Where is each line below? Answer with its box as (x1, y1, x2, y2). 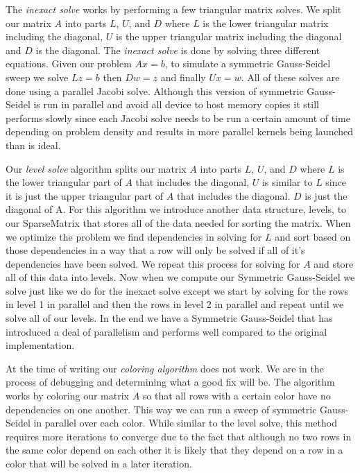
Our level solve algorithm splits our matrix (6, 161, 187, 175)
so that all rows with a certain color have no (142, 388, 331, 403)
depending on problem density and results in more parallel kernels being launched (6, 124, 354, 139)
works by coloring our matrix (6, 388, 129, 403)
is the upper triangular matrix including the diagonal (115, 29, 342, 44)
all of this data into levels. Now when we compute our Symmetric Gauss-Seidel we (6, 270, 355, 284)
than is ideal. (6, 137, 61, 152)
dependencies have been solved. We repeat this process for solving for (6, 256, 300, 270)
